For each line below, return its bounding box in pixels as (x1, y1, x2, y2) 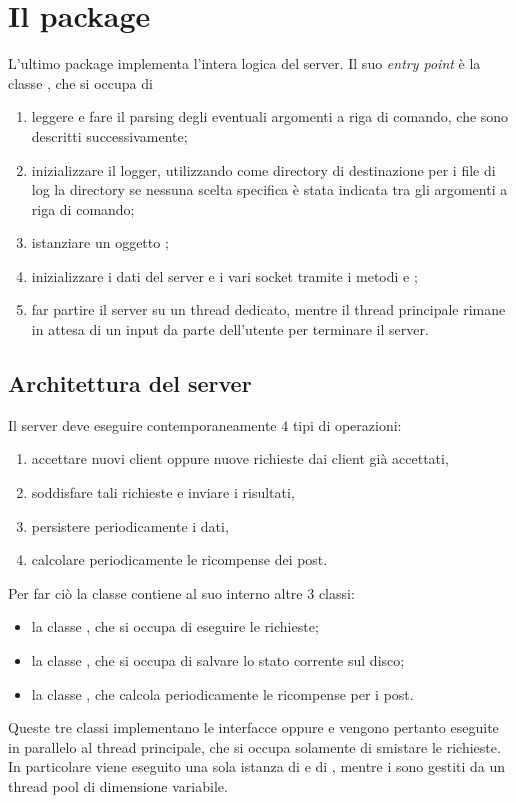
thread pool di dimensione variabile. (8, 775, 228, 796)
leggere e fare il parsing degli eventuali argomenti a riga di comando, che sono (31, 106, 509, 127)
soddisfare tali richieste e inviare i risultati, (31, 482, 295, 503)
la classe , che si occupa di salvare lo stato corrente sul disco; (31, 650, 405, 671)
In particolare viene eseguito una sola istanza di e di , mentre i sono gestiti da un (8, 756, 506, 777)
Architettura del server (8, 368, 252, 399)
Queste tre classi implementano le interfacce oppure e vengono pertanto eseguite (8, 717, 499, 738)
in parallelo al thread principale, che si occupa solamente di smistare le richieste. (8, 736, 501, 757)
